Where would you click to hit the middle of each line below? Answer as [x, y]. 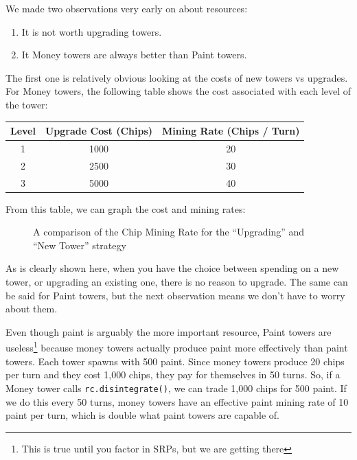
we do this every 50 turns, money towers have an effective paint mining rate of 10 [177, 401]
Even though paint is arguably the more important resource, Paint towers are [169, 331]
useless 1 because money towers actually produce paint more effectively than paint [177, 347]
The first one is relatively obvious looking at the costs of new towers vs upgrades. [177, 77]
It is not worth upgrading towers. [92, 31]
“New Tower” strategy [80, 245]
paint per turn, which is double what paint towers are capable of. [142, 415]
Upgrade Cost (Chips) [99, 131]
